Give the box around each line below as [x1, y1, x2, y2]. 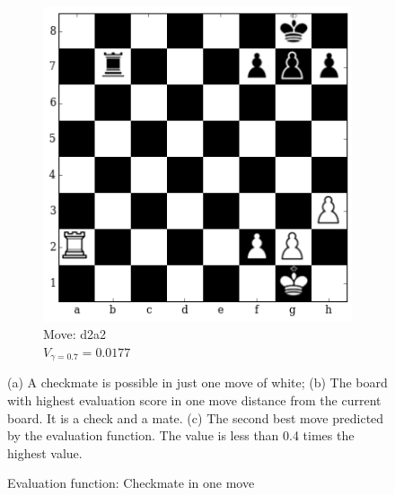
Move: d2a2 [43, 325, 106, 343]
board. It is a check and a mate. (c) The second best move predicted [7, 408, 384, 427]
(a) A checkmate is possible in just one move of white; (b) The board [7, 373, 388, 392]
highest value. [7, 443, 83, 462]
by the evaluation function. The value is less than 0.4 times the [7, 426, 355, 445]
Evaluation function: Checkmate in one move [7, 473, 255, 492]
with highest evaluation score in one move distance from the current [7, 390, 382, 409]
